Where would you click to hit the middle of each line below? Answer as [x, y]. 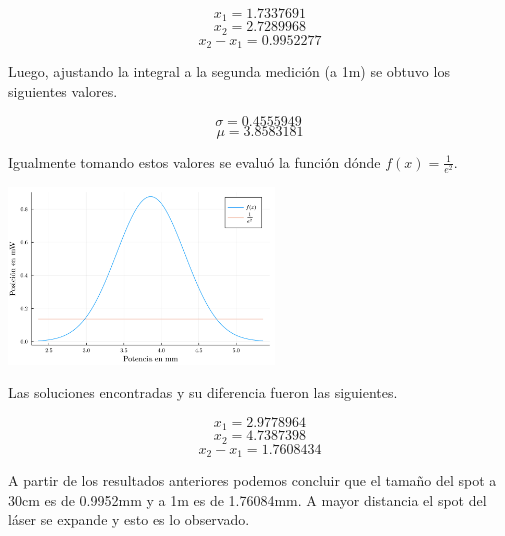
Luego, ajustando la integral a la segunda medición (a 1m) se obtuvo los [229, 71]
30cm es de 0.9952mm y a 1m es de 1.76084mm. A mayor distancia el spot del [247, 499]
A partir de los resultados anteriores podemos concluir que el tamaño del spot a [252, 480]
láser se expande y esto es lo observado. [129, 519]
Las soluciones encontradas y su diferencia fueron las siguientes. [203, 392]
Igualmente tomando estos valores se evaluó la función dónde [194, 161]
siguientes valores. [63, 90]
